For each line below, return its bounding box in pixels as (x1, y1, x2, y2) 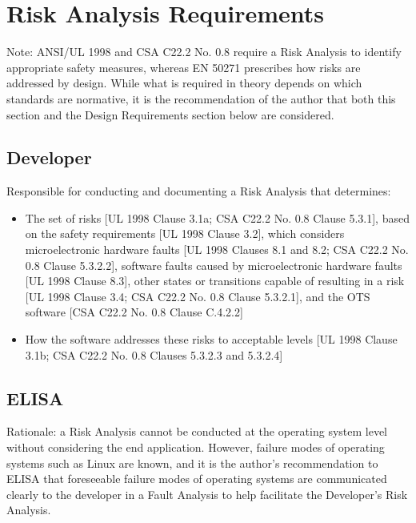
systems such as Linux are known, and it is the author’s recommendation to (6, 454, 378, 471)
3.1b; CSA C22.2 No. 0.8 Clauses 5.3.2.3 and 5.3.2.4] (25, 346, 283, 363)
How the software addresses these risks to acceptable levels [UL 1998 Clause (25, 331, 398, 348)
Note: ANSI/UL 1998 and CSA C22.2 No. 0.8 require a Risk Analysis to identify (6, 43, 402, 60)
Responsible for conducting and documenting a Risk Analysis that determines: (6, 183, 391, 199)
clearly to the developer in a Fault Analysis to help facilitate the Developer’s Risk (6, 485, 408, 502)
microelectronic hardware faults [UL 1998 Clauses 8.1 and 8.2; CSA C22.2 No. (25, 241, 409, 258)
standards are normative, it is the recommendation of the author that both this (6, 90, 396, 107)
